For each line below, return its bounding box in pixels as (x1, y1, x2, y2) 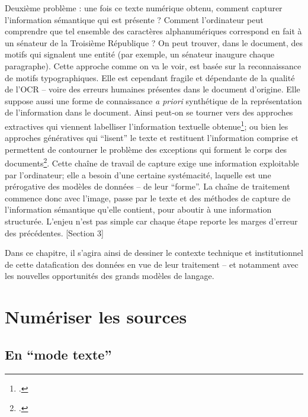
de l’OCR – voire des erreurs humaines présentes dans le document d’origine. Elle (5, 83, 300, 95)
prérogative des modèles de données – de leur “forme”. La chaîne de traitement (5, 180, 290, 193)
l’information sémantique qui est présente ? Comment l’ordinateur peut (5, 13, 264, 25)
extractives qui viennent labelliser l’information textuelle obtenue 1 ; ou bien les (5, 118, 288, 132)
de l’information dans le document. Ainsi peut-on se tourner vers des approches (5, 106, 293, 118)
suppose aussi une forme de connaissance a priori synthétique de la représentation (5, 94, 302, 107)
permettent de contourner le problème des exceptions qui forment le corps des (5, 143, 287, 155)
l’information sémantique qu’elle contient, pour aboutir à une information (5, 203, 272, 216)
